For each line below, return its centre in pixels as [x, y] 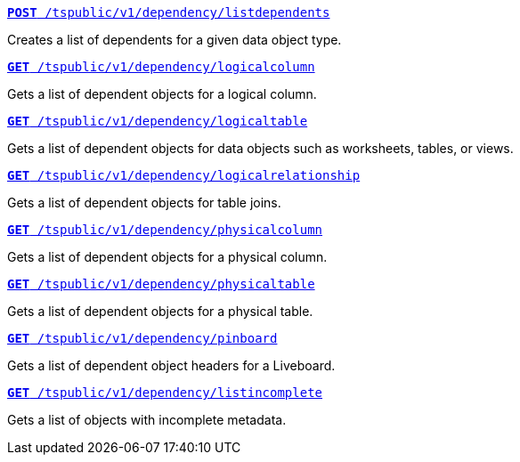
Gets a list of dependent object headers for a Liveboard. [171, 365]
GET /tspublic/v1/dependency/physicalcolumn [165, 230]
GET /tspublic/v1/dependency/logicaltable [158, 121]
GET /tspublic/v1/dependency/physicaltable [161, 284]
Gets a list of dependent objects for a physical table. [160, 311]
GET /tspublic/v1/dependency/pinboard [142, 338]
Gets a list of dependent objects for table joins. [144, 203]
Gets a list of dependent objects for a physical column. [167, 257]
